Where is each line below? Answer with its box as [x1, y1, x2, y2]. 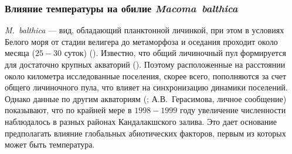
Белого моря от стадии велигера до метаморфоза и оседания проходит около [5, 35, 278, 47]
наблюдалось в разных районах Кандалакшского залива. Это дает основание [5, 115, 277, 127]
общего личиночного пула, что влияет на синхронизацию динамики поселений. [5, 81, 288, 93]
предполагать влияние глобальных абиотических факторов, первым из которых [5, 127, 286, 139]
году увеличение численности [179, 104, 286, 116]
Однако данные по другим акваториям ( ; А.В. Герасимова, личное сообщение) [5, 92, 287, 104]
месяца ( [5, 47, 35, 59]
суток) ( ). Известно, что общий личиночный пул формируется [64, 47, 287, 59]
